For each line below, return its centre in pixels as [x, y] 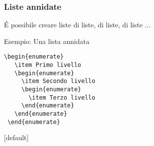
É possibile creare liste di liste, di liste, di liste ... [77, 25]
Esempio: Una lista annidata [47, 41]
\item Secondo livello [58, 81]
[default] [16, 137]
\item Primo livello [48, 65]
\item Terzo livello [62, 97]
